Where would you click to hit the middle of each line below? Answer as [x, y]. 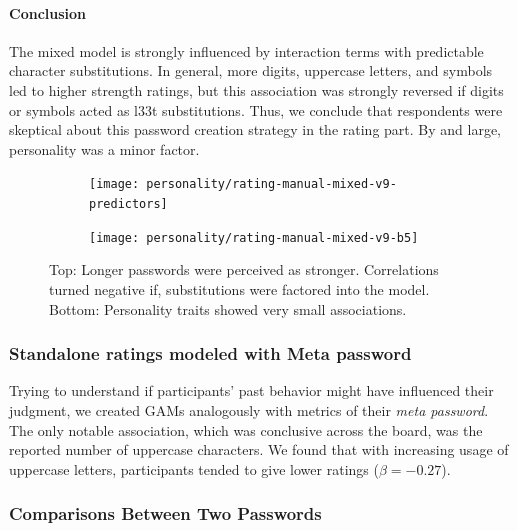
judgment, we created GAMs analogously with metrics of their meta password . [249, 409]
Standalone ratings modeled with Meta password [210, 353]
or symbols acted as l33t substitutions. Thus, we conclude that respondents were [256, 109]
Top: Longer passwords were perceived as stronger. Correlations [244, 269]
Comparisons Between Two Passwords [165, 513]
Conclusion [48, 12]
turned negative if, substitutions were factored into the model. [239, 288]
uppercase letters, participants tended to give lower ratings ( [194, 468]
